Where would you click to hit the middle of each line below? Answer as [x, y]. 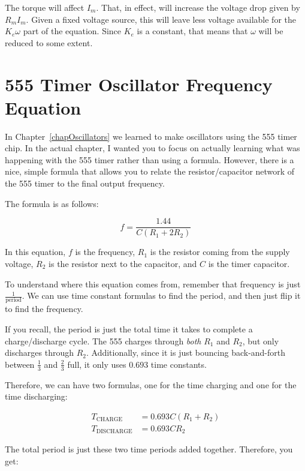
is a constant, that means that [192, 31]
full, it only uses [97, 364]
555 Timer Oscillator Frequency [139, 84]
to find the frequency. [44, 309]
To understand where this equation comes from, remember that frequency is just [153, 283]
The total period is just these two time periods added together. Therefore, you [149, 449]
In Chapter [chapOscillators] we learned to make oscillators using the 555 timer [151, 136]
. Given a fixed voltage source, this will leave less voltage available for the [161, 19]
